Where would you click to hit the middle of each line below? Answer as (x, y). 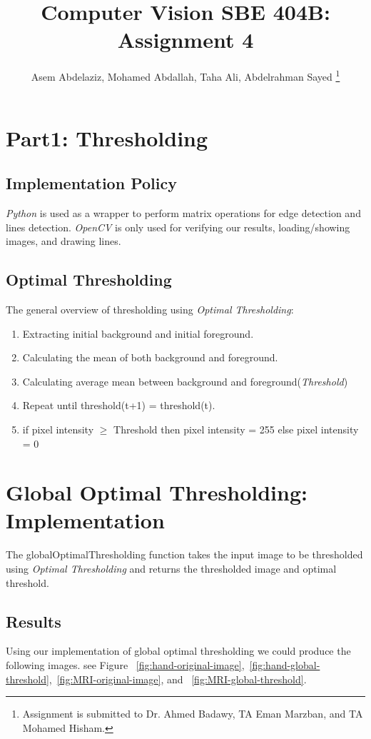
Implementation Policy (91, 183)
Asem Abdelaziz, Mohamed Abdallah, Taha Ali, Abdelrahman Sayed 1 (185, 75)
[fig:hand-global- (285, 664)
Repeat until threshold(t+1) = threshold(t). (119, 405)
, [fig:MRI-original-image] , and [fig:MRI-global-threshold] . (178, 679)
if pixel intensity (58, 429)
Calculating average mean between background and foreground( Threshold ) (185, 381)
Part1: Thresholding (107, 137)
